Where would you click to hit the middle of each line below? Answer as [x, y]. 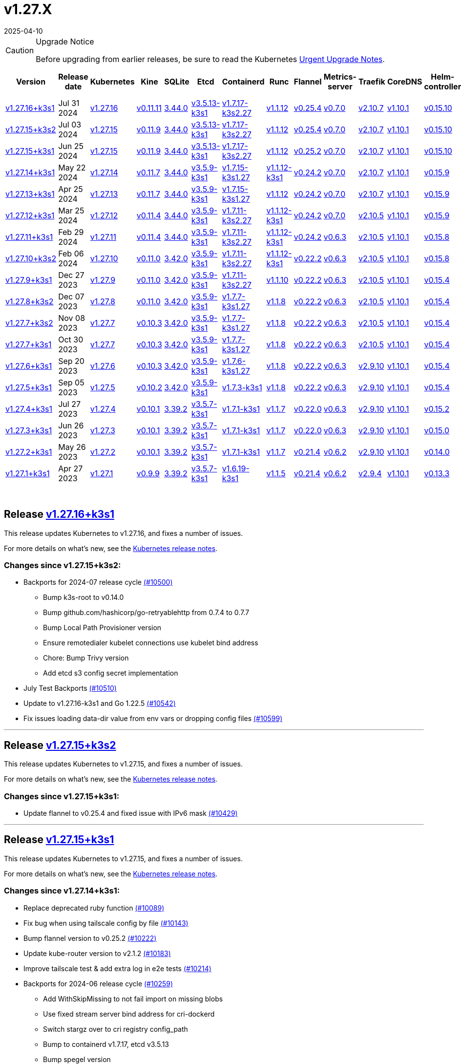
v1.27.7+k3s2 [29, 323]
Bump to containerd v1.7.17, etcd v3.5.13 [106, 1044]
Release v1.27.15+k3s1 [59, 840]
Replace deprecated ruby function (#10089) [94, 908]
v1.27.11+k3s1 [29, 237]
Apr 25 [71, 189]
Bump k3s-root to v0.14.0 [84, 597]
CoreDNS [405, 81]
